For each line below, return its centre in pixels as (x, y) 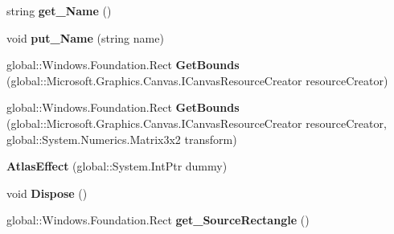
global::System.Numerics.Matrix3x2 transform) (122, 139)
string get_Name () (59, 10)
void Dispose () (47, 193)
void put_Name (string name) (85, 37)
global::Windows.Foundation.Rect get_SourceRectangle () (158, 220)
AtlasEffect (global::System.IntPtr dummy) (117, 166)
